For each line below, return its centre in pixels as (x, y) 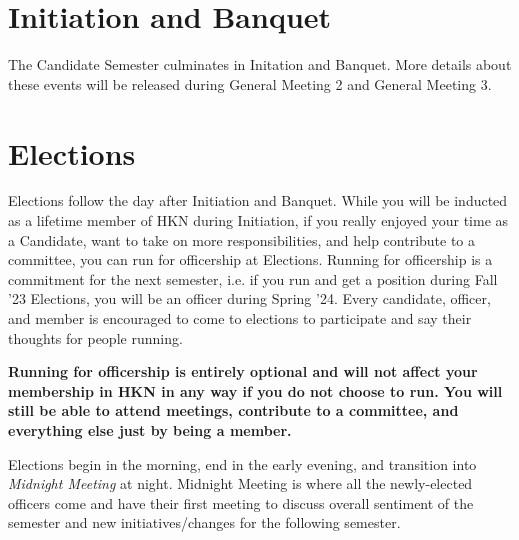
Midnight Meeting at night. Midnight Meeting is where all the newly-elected (240, 483)
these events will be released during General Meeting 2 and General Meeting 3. (250, 83)
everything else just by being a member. (150, 429)
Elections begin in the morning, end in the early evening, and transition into (242, 463)
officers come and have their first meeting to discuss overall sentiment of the (241, 502)
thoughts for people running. (95, 337)
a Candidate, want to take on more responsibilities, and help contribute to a (242, 239)
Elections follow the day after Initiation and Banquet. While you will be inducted (258, 200)
